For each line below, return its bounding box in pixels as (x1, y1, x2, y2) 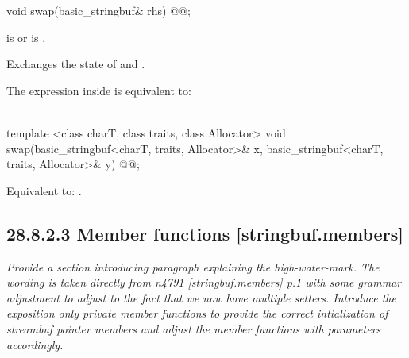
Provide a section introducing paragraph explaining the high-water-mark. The (6, 258, 380, 275)
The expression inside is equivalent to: (6, 82, 191, 98)
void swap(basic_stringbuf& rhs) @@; (6, 2, 191, 18)
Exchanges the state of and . (6, 56, 145, 72)
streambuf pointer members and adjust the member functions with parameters (6, 320, 381, 337)
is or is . (6, 29, 46, 45)
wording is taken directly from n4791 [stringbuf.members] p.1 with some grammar (6, 274, 402, 291)
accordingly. (6, 336, 64, 352)
